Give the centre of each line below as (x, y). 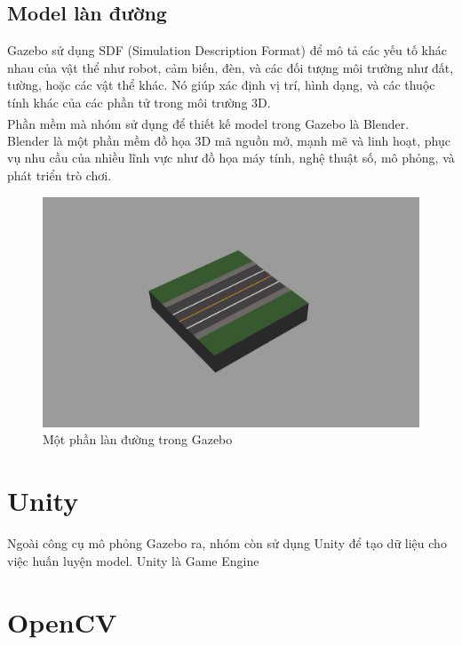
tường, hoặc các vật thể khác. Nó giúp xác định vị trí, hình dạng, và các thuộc (221, 85)
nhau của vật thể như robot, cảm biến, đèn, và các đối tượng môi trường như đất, (231, 67)
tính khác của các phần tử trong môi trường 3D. (139, 102)
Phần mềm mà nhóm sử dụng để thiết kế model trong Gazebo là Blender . (208, 123)
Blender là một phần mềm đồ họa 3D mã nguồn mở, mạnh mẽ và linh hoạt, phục (229, 140)
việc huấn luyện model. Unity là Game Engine (133, 560)
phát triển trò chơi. (60, 175)
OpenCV (62, 621)
